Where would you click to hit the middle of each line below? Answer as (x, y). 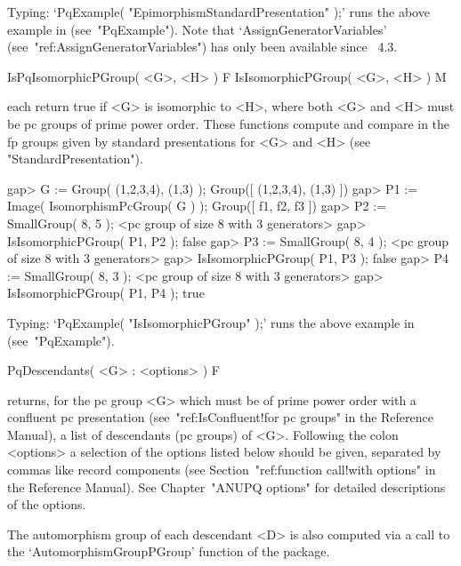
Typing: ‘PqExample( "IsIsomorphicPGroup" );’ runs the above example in (211, 322)
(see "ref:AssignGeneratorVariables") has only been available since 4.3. (202, 47)
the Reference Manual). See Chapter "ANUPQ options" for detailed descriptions (226, 486)
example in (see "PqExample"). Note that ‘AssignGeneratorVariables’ (197, 29)
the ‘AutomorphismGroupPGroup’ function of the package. (169, 551)
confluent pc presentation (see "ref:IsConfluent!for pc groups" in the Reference (221, 417)
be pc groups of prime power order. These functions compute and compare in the (229, 123)
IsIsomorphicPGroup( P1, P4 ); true (106, 293)
